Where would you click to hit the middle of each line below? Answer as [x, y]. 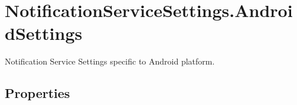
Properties [37, 93]
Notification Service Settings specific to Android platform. [110, 61]
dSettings [44, 33]
